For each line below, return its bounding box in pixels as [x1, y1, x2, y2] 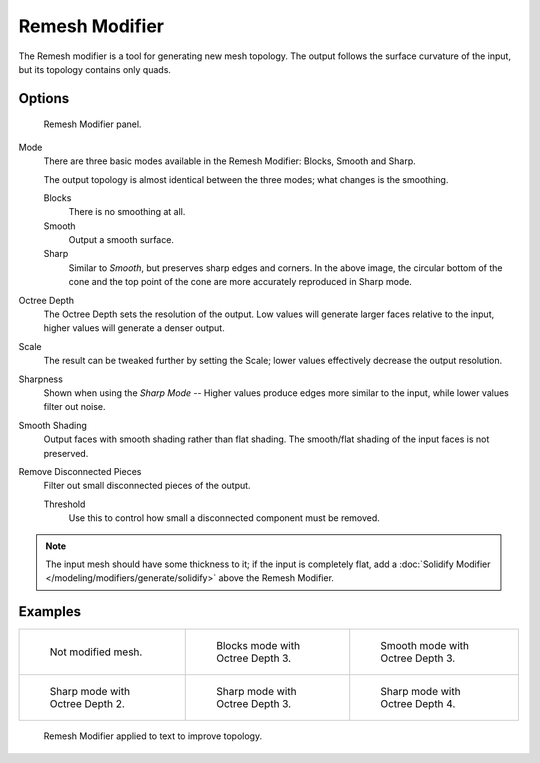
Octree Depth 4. [380, 697, 456, 711]
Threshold [43, 498, 86, 510]
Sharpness [18, 373, 64, 385]
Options [18, 90, 70, 107]
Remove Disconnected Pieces [18, 465, 142, 477]
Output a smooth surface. [68, 234, 175, 246]
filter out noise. [43, 401, 106, 413]
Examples [18, 603, 82, 620]
